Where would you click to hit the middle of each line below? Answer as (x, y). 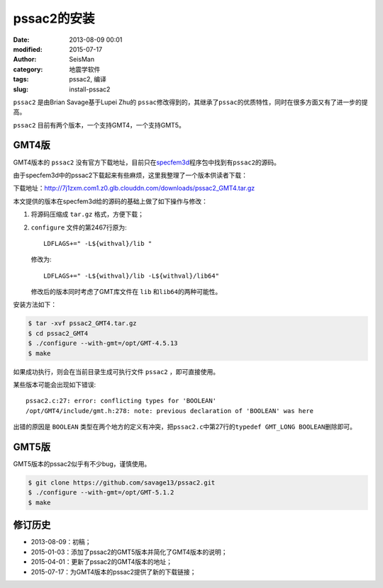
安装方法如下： (35, 305)
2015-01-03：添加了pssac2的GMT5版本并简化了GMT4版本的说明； (129, 552)
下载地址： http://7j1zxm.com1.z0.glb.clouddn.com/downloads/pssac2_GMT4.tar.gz (134, 188)
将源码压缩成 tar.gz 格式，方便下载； (88, 214)
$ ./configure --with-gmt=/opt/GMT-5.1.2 (101, 493)
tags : (21, 79)
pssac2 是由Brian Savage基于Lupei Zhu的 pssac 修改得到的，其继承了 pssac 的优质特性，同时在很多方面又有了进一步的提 (190, 102)
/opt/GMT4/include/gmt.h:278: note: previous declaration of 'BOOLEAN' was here (170, 411)
